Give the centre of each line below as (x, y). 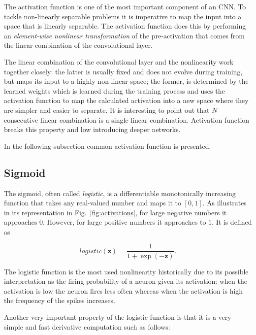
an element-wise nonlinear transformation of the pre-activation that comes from (124, 35)
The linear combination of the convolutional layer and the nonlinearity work (119, 61)
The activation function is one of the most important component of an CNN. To (125, 6)
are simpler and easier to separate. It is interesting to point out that (107, 110)
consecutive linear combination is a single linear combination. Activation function (127, 119)
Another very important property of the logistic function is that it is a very (118, 317)
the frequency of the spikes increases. (60, 300)
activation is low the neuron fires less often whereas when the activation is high (124, 290)
